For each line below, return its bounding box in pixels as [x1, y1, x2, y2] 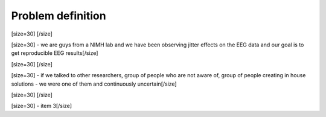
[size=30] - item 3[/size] [11, 103, 72, 110]
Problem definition [11, 9, 106, 22]
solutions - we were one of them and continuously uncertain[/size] [11, 80, 177, 87]
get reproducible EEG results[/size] [11, 49, 98, 57]
